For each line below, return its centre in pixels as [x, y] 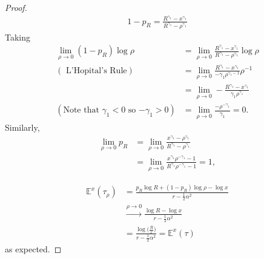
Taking [18, 37]
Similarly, [22, 127]
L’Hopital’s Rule [97, 70]
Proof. [16, 7]
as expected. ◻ [33, 249]
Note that [81, 110]
